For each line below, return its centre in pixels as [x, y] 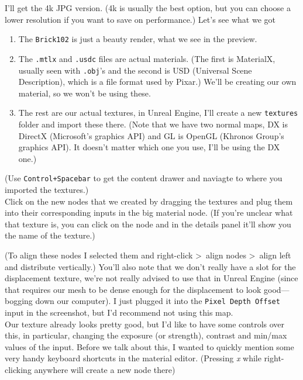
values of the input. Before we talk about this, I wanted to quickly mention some [149, 346]
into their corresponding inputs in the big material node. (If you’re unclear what [149, 213]
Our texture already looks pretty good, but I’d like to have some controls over [145, 324]
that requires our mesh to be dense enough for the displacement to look [133, 289]
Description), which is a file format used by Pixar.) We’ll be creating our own [157, 82]
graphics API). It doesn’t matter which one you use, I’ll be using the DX [149, 147]
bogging [19, 301]
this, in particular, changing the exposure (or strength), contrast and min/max [146, 335]
